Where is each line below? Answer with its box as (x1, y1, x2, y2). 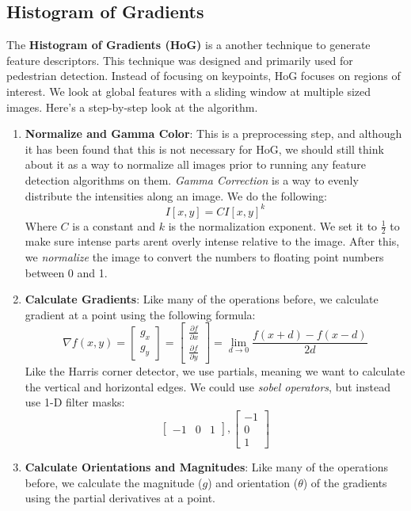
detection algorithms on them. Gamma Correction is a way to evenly (25, 171, 359, 188)
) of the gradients (303, 474, 387, 490)
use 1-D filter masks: (25, 394, 125, 410)
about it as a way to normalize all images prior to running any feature (25, 156, 366, 173)
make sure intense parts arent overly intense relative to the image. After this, (25, 233, 400, 250)
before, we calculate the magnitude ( (25, 474, 203, 490)
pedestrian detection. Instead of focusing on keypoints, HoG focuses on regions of (6, 67, 401, 84)
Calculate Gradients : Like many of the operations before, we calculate (25, 291, 379, 307)
